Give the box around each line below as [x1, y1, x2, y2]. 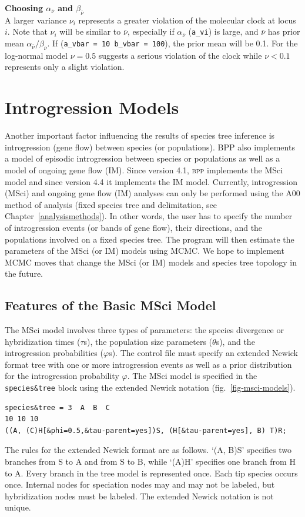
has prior [267, 25, 300, 38]
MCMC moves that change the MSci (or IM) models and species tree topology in [5, 256, 297, 268]
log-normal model [5, 49, 68, 61]
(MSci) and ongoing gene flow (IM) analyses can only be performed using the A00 [5, 187, 300, 199]
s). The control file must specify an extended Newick [109, 347, 299, 359]
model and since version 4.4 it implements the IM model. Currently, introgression [5, 175, 297, 187]
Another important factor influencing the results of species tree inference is [5, 129, 275, 142]
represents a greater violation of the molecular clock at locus [78, 14, 296, 26]
